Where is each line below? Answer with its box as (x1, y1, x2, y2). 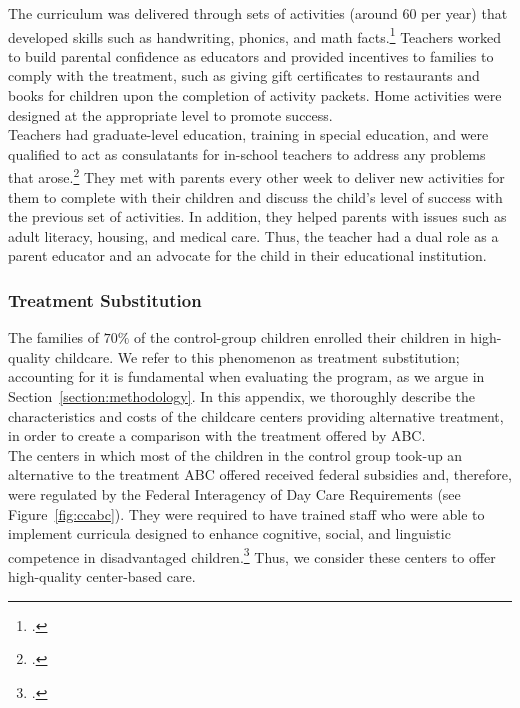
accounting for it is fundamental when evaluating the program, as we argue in (8, 366, 485, 387)
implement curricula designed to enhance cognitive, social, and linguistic (8, 523, 451, 544)
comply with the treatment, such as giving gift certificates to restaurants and (8, 65, 480, 86)
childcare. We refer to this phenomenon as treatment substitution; (55, 346, 460, 367)
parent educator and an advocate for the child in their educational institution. (8, 245, 487, 266)
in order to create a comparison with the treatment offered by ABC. (8, 425, 426, 446)
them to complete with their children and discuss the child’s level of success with (8, 186, 503, 207)
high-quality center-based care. (8, 566, 196, 587)
